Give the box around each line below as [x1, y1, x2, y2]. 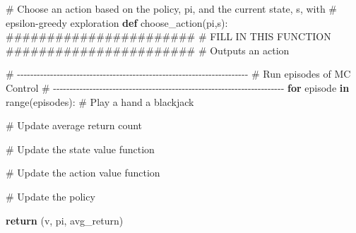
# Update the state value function [6, 141, 155, 156]
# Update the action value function [6, 165, 160, 180]
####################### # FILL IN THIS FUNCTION [6, 29, 331, 44]
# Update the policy [6, 189, 95, 203]
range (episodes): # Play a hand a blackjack [6, 94, 194, 109]
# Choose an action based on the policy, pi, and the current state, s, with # [6, 1, 337, 16]
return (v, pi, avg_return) [6, 213, 124, 227]
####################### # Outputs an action [6, 42, 290, 57]
